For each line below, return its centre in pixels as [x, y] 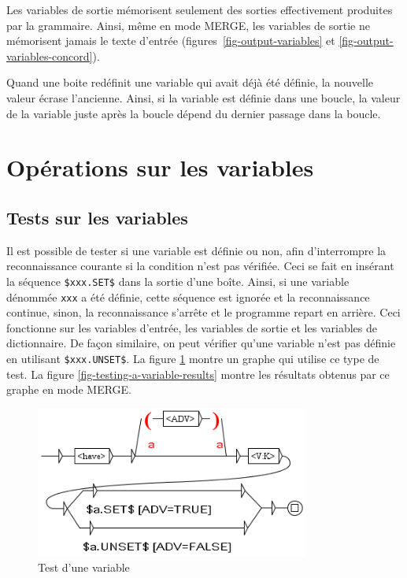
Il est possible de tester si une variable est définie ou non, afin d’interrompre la [196, 250]
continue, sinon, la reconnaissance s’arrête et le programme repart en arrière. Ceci [203, 312]
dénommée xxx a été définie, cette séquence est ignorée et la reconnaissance [188, 296]
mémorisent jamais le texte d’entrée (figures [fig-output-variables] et [171, 41]
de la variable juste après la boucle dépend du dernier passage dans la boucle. [194, 113]
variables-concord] [50, 56]
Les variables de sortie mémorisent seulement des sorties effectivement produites [200, 9]
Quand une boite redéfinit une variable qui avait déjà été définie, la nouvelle [190, 82]
